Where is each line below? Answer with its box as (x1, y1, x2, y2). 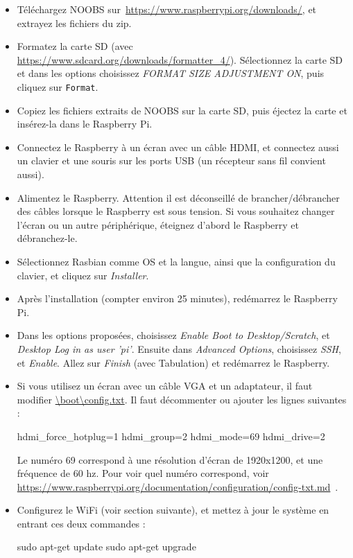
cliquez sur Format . (17, 79, 98, 94)
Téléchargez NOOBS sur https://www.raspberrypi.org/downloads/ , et (17, 2, 317, 16)
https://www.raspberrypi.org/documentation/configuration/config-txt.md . (17, 479, 338, 494)
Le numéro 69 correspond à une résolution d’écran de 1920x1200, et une (17, 452, 323, 467)
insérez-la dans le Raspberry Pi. (17, 116, 153, 131)
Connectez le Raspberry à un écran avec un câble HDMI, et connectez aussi (17, 139, 339, 154)
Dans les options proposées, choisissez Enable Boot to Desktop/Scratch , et (17, 328, 330, 342)
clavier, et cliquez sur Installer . (17, 268, 149, 282)
